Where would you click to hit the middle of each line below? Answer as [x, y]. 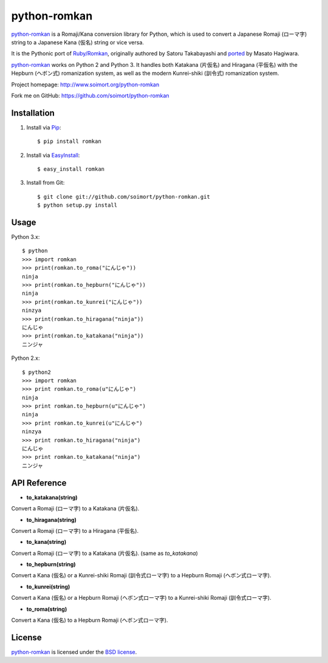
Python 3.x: [26, 237]
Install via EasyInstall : [53, 155]
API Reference [39, 483]
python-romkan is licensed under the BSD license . [74, 652]
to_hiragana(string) [52, 520]
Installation [33, 113]
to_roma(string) [47, 609]
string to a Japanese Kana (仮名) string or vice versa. [77, 42]
